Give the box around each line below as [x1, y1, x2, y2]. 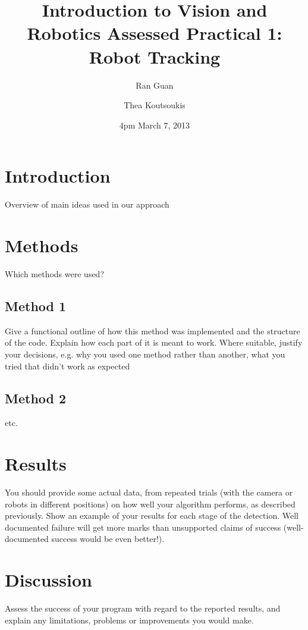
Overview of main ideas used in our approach [5, 198, 169, 211]
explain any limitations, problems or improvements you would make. [5, 613, 254, 626]
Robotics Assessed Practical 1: [27, 21, 282, 45]
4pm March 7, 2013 [119, 118, 190, 131]
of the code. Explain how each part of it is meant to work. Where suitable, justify [5, 336, 303, 349]
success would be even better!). [51, 532, 165, 545]
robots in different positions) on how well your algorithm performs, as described [5, 497, 296, 510]
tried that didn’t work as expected [5, 359, 130, 372]
